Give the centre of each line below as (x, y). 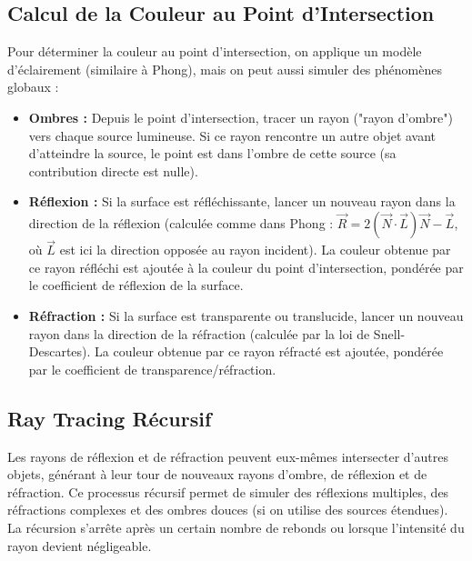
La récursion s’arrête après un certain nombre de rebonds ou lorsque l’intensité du (236, 527)
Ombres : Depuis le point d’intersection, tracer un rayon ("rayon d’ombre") (241, 117)
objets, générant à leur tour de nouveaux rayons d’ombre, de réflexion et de (217, 474)
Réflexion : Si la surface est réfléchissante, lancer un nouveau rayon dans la (242, 201)
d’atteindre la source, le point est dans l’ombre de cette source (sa (212, 153)
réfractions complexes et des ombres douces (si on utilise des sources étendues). (228, 510)
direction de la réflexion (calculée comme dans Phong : (181, 222)
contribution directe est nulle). (113, 170)
